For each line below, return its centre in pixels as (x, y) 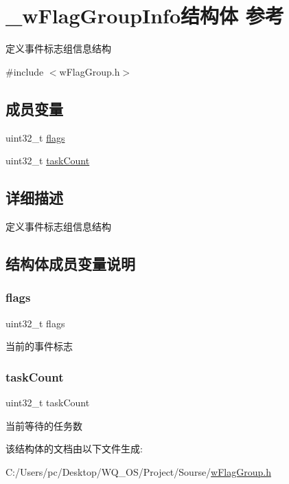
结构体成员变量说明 (70, 263)
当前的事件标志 (39, 346)
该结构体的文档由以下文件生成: (74, 449)
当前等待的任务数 (44, 425)
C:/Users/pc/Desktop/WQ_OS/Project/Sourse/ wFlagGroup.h (138, 471)
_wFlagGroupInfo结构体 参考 (145, 15)
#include (25, 71)
